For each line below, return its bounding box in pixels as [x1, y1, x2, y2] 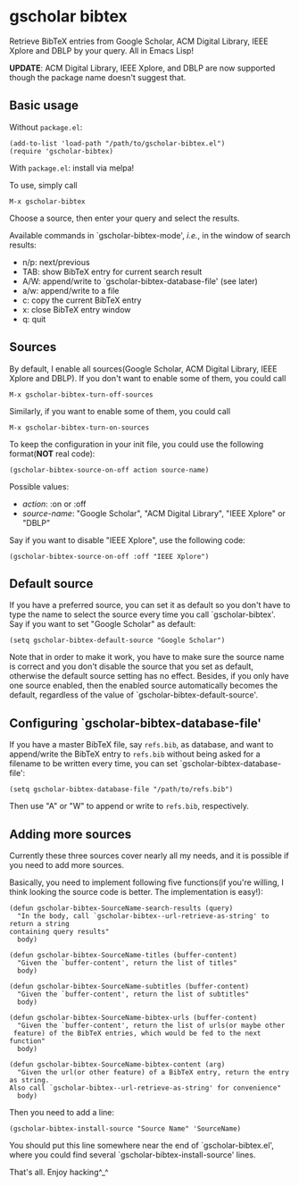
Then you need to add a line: [9, 1107, 114, 1117]
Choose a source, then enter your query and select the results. [9, 213, 240, 223]
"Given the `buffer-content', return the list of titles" [17, 958, 238, 967]
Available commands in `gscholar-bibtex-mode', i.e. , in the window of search [9, 230, 291, 240]
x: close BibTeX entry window [21, 304, 131, 314]
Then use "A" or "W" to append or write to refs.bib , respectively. [9, 801, 250, 812]
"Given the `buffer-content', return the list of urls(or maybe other [17, 1021, 286, 1030]
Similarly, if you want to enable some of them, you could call [9, 405, 230, 416]
